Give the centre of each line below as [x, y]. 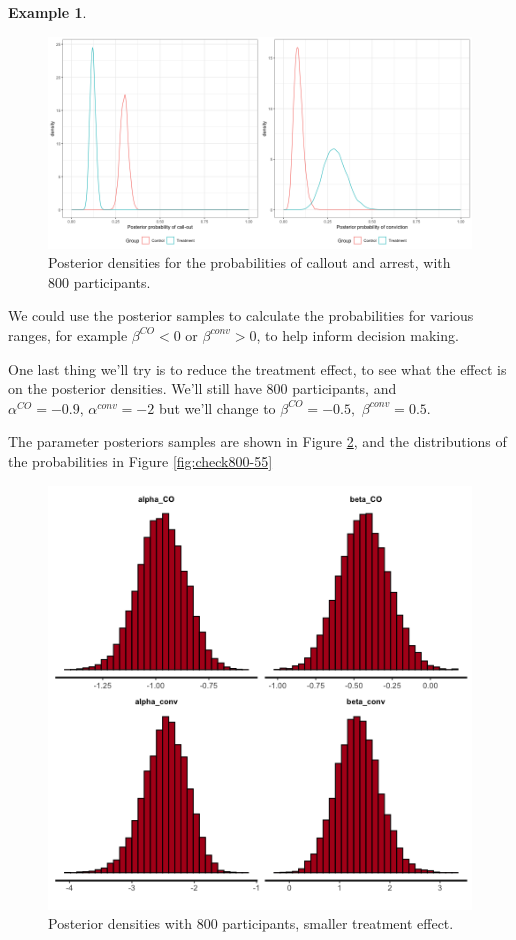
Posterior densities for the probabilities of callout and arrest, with [249, 262]
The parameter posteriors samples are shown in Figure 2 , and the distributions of [257, 441]
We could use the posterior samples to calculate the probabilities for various [241, 315]
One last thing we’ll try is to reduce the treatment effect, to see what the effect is [257, 368]
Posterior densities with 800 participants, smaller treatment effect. [251, 923]
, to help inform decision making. [357, 334]
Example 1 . [47, 12]
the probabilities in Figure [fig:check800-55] [140, 460]
